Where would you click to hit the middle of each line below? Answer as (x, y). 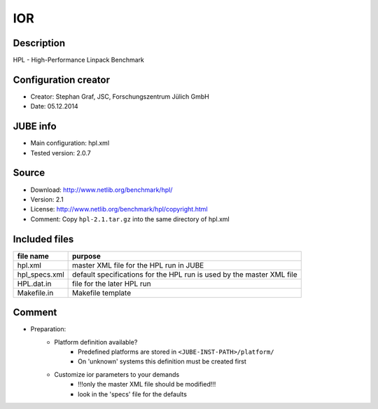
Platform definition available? (96, 342)
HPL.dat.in (34, 284)
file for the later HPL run (112, 284)
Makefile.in (35, 293)
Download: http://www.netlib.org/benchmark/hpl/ (101, 190)
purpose (87, 256)
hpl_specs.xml (41, 275)
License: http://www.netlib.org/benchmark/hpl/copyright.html (119, 209)
